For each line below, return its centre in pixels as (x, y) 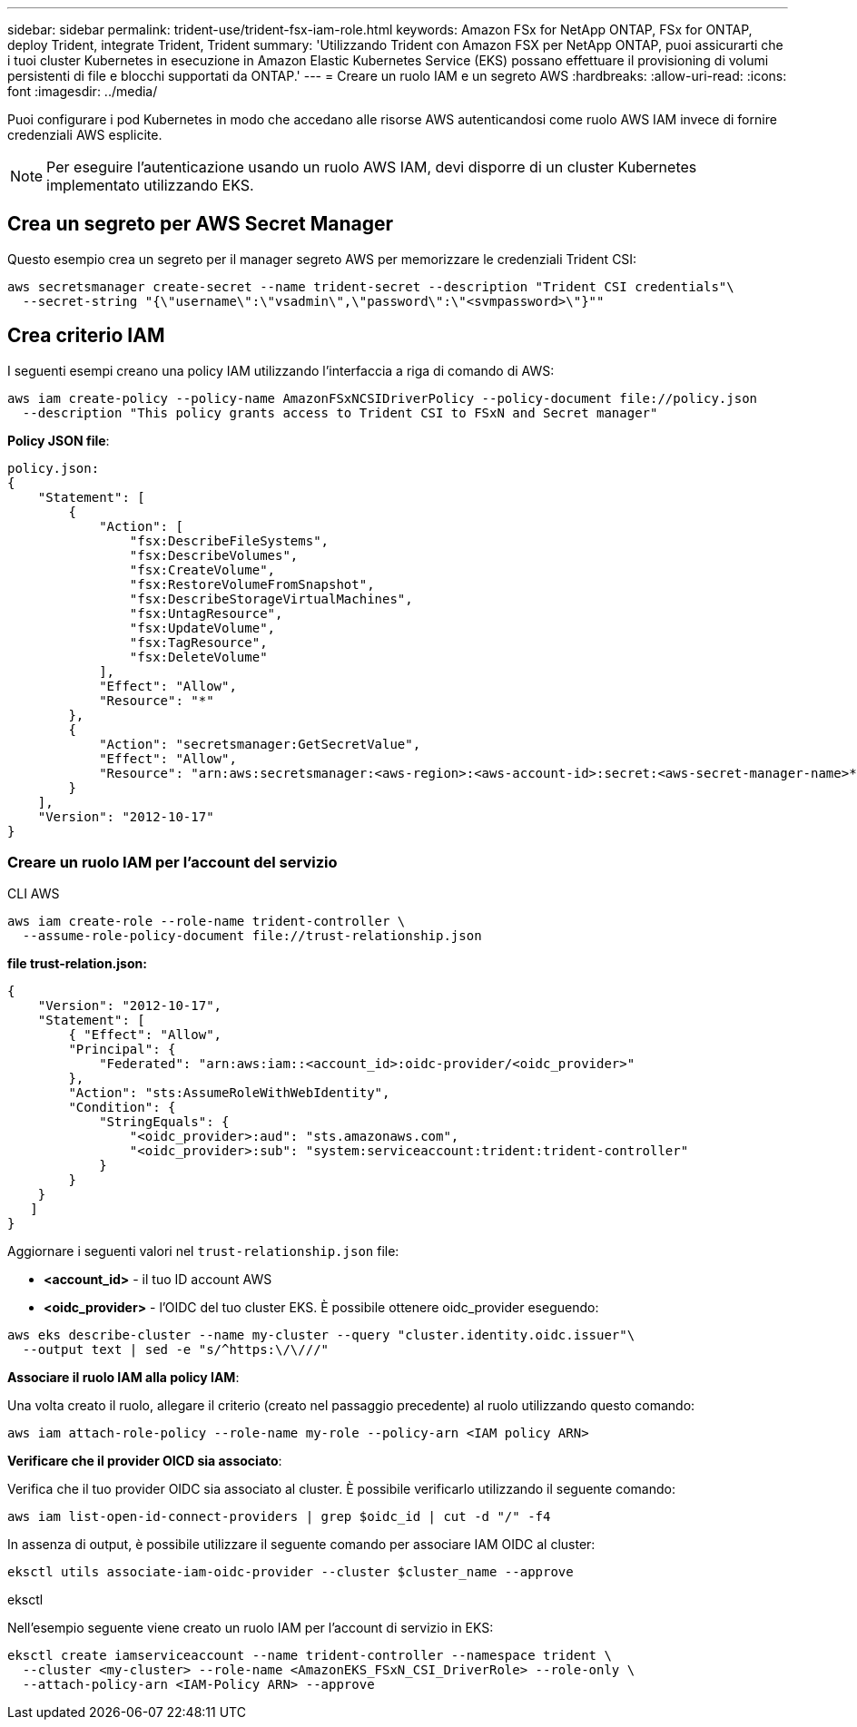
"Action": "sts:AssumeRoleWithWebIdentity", (229, 1093)
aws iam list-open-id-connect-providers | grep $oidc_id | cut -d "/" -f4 (279, 1517)
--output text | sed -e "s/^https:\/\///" (176, 1350)
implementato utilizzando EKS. (150, 185)
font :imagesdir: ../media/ (83, 91)
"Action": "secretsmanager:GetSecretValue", (260, 744)
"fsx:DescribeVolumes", (214, 555)
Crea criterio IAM (86, 336)
